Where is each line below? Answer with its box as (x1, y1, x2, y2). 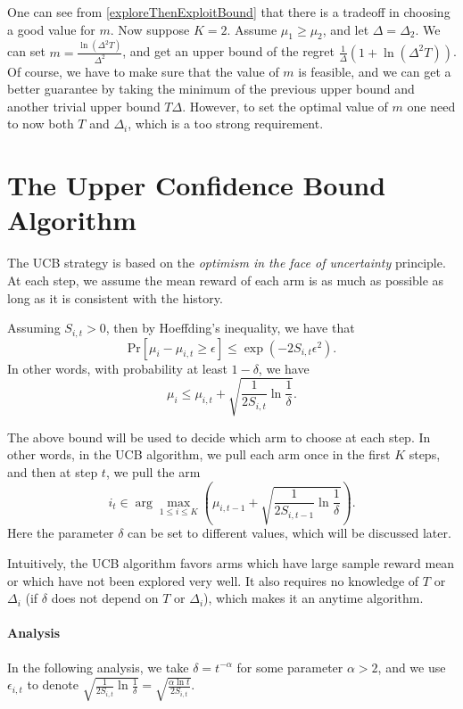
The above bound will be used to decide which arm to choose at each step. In (7, 427, 431, 446)
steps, (409, 445, 441, 464)
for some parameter (236, 657, 343, 676)
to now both (7, 114, 74, 133)
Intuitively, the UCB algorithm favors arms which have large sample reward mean (7, 554, 455, 573)
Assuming (7, 318, 61, 337)
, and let (322, 20, 369, 38)
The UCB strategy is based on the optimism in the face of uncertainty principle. (7, 253, 446, 272)
